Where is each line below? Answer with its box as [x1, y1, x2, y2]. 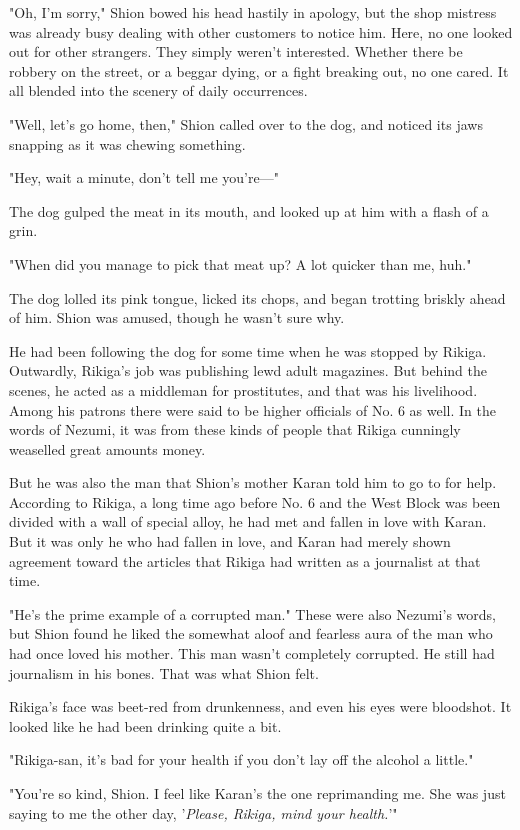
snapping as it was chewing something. [9, 133, 246, 154]
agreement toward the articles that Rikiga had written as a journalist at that [9, 550, 481, 571]
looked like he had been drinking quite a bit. [9, 715, 282, 736]
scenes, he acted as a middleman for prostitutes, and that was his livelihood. [9, 379, 478, 400]
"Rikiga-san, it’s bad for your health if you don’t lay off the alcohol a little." [9, 749, 474, 770]
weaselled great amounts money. [9, 438, 206, 459]
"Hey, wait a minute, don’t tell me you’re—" [9, 167, 279, 188]
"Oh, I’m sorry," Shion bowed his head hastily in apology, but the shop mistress [9, 2, 497, 22]
